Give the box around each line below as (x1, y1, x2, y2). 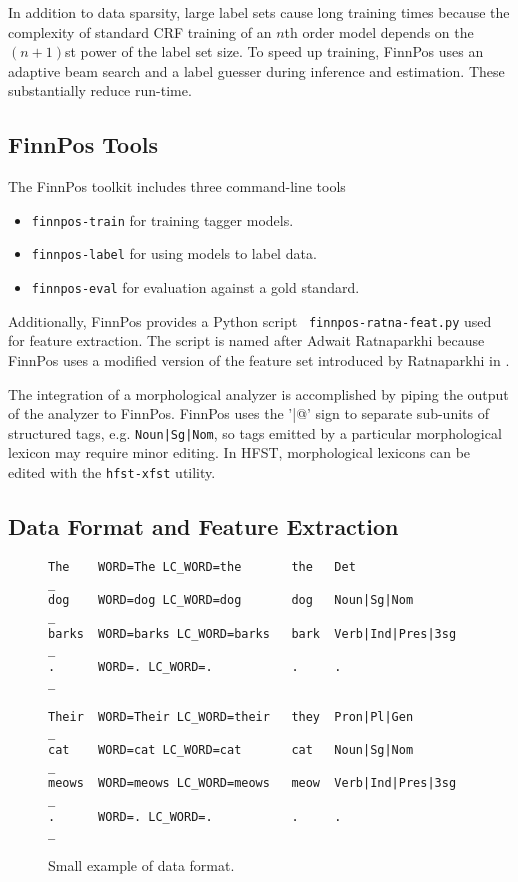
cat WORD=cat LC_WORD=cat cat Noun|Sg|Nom (48, 743, 414, 758)
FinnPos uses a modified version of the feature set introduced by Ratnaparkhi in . (8, 349, 510, 370)
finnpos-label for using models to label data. (31, 243, 317, 264)
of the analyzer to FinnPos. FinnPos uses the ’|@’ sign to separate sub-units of (8, 403, 489, 424)
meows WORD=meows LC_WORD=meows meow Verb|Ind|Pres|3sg (48, 776, 457, 791)
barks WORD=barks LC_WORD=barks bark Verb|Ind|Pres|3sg (48, 626, 457, 641)
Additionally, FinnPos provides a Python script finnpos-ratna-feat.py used (8, 310, 492, 331)
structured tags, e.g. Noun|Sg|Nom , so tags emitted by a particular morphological (8, 422, 502, 443)
